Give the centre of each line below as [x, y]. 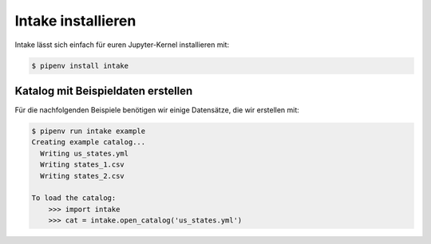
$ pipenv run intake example [89, 131]
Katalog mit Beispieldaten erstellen [104, 91]
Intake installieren [75, 21]
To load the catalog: [74, 198]
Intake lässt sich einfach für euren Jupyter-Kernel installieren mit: [122, 45]
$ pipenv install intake [80, 65]
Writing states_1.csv [83, 165]
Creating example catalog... [89, 142]
